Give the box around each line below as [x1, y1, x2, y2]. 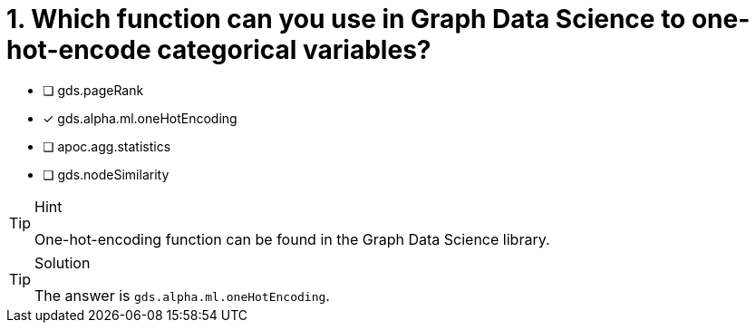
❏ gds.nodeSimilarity [43, 166, 170, 182]
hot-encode [6, 34, 151, 65]
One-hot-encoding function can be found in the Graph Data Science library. [34, 229, 550, 248]
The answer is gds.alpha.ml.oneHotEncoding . [34, 286, 330, 305]
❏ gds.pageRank [43, 82, 144, 98]
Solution [34, 253, 91, 272]
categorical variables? [157, 34, 431, 65]
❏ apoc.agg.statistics [43, 138, 171, 154]
